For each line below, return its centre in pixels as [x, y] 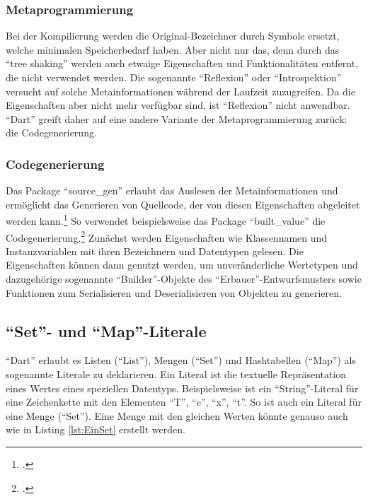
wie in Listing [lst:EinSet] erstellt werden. [96, 429]
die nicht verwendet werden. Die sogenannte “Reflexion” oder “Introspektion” [174, 77]
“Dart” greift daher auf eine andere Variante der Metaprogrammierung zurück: [177, 118]
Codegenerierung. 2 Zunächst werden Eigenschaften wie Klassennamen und [167, 236]
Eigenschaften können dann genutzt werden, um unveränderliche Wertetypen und [182, 265]
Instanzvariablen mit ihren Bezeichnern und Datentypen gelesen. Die [155, 251]
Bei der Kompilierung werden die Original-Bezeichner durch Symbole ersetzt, [173, 36]
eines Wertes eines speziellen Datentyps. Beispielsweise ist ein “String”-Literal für [182, 388]
